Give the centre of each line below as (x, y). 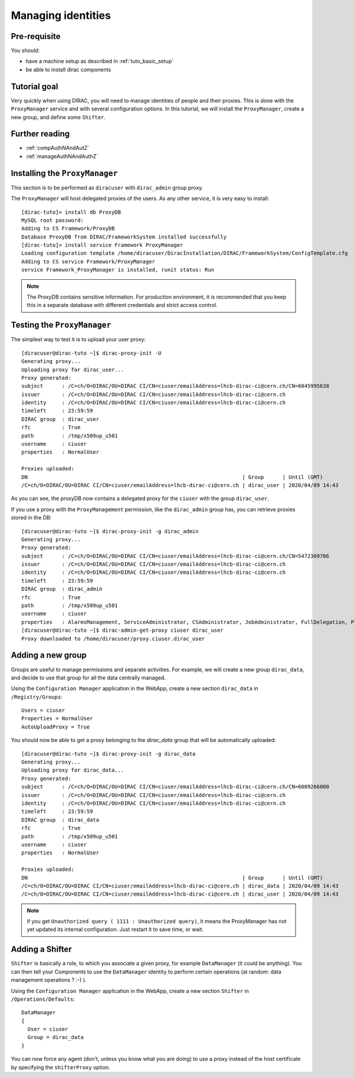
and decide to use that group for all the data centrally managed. (88, 677)
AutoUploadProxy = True (56, 727)
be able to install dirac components (68, 69)
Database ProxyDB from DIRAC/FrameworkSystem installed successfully (124, 237)
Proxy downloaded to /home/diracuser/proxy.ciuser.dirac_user (113, 638)
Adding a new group (49, 655)
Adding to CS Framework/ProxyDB (68, 228)
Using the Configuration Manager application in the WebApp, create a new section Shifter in (130, 991)
